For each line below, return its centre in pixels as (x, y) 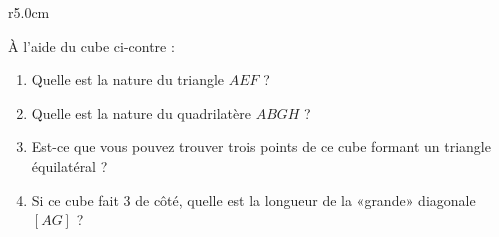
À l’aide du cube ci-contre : (91, 45)
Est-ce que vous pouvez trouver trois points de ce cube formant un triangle (261, 146)
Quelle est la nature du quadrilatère (141, 112)
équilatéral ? (69, 165)
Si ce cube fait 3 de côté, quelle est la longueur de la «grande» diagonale (253, 199)
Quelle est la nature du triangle (128, 79)
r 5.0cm (29, 12)
